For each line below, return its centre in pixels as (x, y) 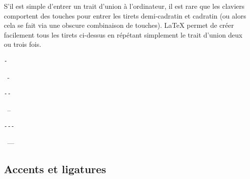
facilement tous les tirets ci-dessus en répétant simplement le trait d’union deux (123, 34)
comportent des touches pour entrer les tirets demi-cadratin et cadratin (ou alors (125, 15)
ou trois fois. (23, 44)
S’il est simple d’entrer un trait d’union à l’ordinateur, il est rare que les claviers (124, 6)
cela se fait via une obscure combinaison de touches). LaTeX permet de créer (119, 25)
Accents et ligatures (55, 169)
